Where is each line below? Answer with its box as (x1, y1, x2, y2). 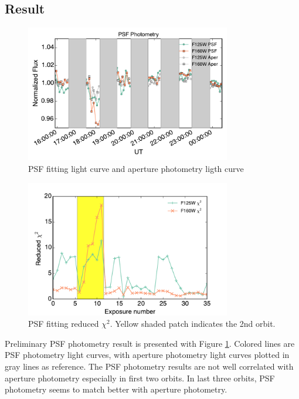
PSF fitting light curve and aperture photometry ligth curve (28, 162, 244, 174)
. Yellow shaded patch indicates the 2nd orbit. (110, 317, 276, 330)
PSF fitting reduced (28, 317, 99, 330)
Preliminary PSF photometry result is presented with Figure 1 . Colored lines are (5, 337, 295, 349)
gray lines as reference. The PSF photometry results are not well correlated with (5, 360, 294, 373)
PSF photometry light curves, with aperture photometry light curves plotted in (5, 349, 290, 361)
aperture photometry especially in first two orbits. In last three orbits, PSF (5, 371, 275, 384)
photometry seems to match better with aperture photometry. (5, 383, 227, 395)
